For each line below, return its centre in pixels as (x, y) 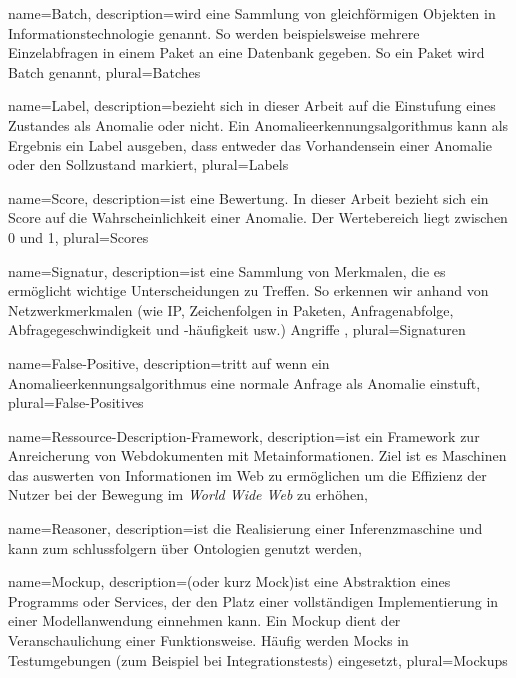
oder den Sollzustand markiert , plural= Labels (148, 164)
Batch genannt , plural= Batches (104, 71)
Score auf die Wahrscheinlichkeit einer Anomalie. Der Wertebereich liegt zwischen (258, 217)
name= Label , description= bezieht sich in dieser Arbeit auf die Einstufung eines (252, 105)
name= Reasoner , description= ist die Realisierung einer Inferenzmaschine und (245, 528)
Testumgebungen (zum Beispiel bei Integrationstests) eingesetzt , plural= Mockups (258, 659)
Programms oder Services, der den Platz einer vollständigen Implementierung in (253, 600)
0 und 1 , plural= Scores (78, 236)
